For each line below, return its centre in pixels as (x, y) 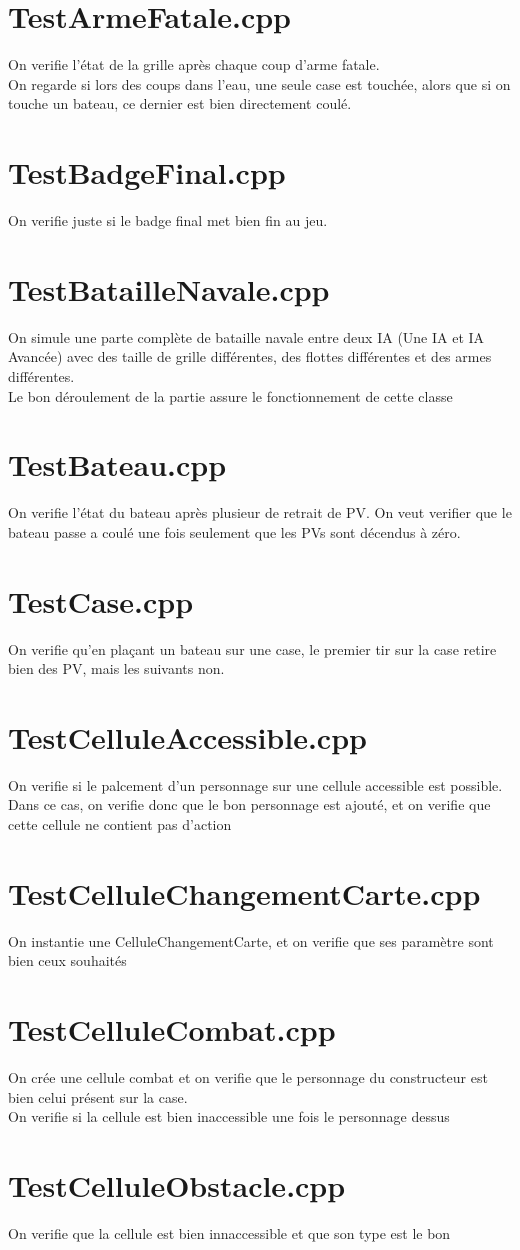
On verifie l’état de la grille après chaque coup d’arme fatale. (194, 64)
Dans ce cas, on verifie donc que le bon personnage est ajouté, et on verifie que (249, 804)
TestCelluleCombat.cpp (172, 1029)
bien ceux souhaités (67, 960)
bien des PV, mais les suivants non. (116, 668)
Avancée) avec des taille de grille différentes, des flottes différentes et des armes (250, 356)
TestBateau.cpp (117, 464)
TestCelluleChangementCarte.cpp (244, 892)
